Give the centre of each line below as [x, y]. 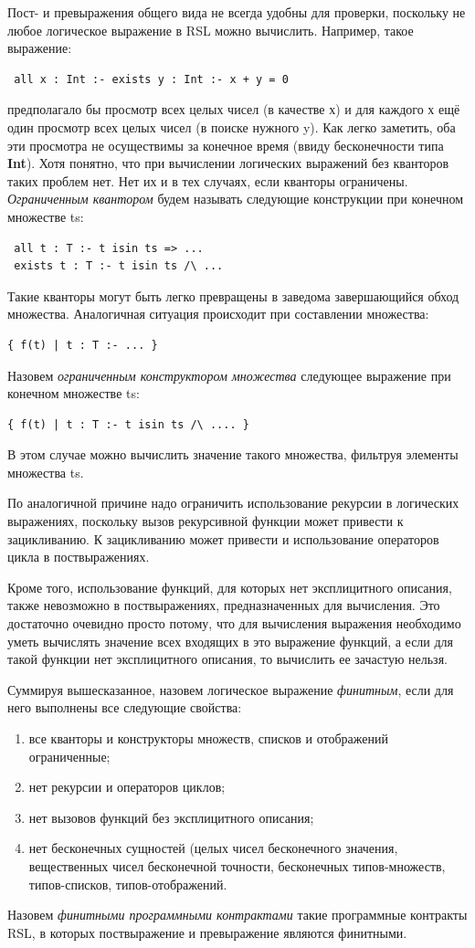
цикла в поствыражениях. [79, 557]
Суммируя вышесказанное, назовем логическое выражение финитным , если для [231, 689]
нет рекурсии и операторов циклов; [127, 787]
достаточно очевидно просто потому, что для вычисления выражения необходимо [234, 623]
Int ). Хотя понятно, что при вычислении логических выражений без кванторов [228, 163]
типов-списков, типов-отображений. [128, 884]
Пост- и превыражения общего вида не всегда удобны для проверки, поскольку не [237, 12]
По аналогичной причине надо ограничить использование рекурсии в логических [233, 503]
